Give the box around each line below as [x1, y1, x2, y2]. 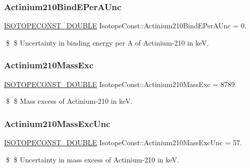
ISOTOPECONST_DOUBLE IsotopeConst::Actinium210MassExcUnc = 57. [4, 137, 242, 148]
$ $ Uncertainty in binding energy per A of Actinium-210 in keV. [6, 37, 209, 48]
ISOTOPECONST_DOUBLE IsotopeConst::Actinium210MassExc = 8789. [4, 78, 237, 89]
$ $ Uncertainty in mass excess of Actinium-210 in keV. [6, 154, 179, 164]
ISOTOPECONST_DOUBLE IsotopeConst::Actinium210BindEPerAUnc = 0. [4, 20, 246, 31]
